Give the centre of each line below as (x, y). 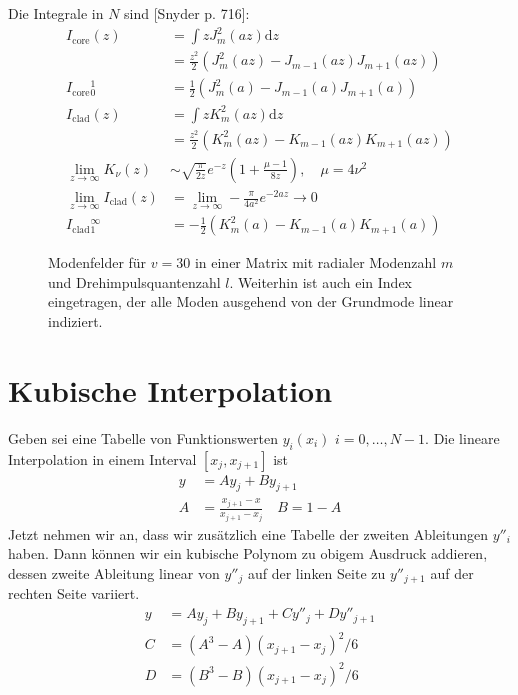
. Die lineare (462, 437)
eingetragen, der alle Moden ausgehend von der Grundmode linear (251, 301)
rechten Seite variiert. (74, 593)
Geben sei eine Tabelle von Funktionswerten (143, 437)
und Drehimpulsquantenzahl (134, 281)
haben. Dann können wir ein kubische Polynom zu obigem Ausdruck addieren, (248, 553)
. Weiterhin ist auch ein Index (321, 281)
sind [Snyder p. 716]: (187, 13)
